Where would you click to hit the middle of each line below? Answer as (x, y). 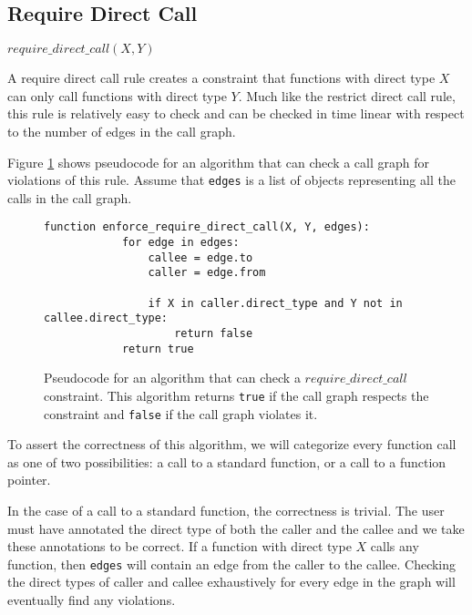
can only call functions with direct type (117, 95)
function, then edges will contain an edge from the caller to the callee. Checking (232, 564)
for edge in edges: (180, 243)
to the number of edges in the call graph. (122, 131)
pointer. (29, 480)
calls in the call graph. (70, 197)
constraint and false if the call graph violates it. (181, 413)
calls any (395, 546)
